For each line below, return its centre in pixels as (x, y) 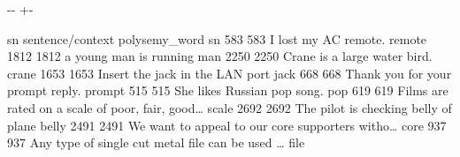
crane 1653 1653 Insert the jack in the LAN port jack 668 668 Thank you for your (230, 73)
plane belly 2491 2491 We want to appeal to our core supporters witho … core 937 (227, 125)
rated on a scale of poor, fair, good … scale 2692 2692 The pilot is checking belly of (230, 107)
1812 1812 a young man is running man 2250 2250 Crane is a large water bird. (220, 56)
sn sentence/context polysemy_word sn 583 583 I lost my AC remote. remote (217, 38)
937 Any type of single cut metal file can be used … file (156, 142)
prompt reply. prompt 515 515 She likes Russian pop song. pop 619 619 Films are (228, 90)
